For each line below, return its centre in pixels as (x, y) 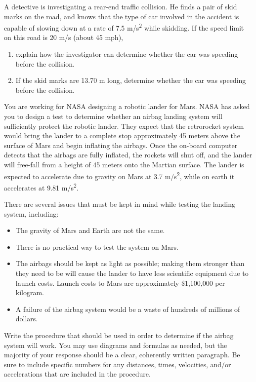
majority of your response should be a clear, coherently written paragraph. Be (122, 355)
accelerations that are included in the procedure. (77, 374)
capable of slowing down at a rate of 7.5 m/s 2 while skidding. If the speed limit (124, 27)
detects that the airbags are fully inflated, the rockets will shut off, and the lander (128, 155)
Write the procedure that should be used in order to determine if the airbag (119, 335)
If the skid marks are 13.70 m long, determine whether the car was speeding (131, 80)
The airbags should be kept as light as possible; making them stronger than (130, 263)
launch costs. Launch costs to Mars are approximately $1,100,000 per (120, 283)
